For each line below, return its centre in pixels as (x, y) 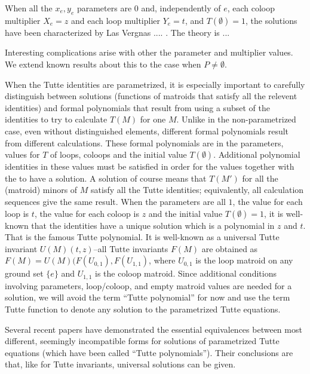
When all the (29, 8)
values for (22, 154)
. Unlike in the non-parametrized (236, 119)
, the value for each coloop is (87, 213)
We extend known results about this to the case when (103, 64)
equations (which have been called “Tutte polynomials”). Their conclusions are (149, 352)
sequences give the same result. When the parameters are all (115, 201)
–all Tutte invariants (131, 248)
